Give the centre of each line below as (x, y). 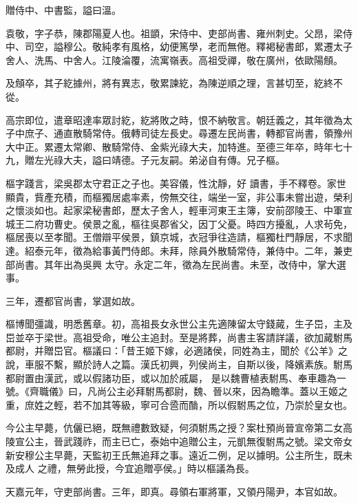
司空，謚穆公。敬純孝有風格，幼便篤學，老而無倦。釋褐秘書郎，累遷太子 (188, 46)
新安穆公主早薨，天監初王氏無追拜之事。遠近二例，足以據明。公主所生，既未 (179, 454)
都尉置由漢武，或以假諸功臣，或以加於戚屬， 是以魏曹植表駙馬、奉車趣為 (171, 377)
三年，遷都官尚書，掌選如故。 (73, 300)
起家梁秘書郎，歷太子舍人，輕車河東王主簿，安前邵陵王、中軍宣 (208, 210)
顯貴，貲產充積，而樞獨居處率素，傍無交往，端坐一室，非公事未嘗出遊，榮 (174, 196)
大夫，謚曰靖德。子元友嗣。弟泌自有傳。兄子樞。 (174, 160)
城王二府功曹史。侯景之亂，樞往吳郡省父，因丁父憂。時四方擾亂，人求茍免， (179, 223)
